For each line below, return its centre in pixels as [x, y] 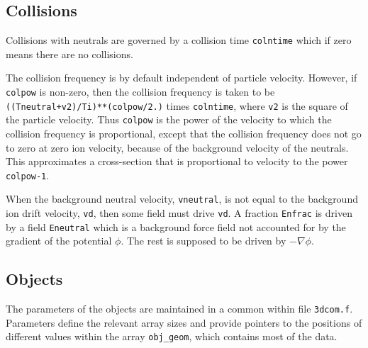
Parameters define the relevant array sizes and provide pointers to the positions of [184, 322]
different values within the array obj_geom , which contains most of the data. [172, 336]
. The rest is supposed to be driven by [203, 241]
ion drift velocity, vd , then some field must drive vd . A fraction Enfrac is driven [179, 213]
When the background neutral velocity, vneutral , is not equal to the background [182, 199]
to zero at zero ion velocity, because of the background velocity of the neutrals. [177, 147]
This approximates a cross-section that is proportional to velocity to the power [177, 161]
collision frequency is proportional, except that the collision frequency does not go [184, 134]
